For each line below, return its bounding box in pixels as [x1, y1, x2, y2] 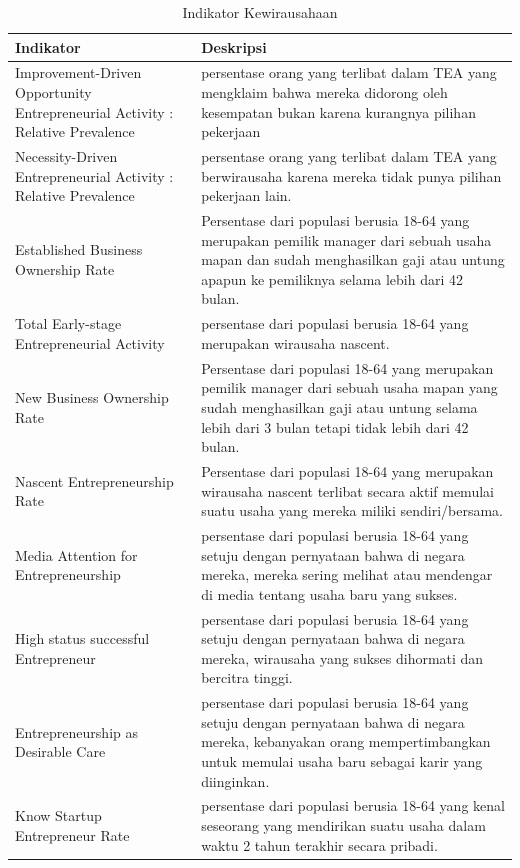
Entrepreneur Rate [15, 824, 130, 845]
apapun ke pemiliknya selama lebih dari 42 [201, 268, 464, 289]
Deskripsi [201, 36, 267, 57]
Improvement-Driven [15, 62, 142, 83]
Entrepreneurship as [15, 721, 138, 742]
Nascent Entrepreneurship [15, 470, 174, 491]
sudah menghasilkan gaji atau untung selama [201, 396, 478, 417]
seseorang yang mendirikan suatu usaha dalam [201, 815, 486, 836]
